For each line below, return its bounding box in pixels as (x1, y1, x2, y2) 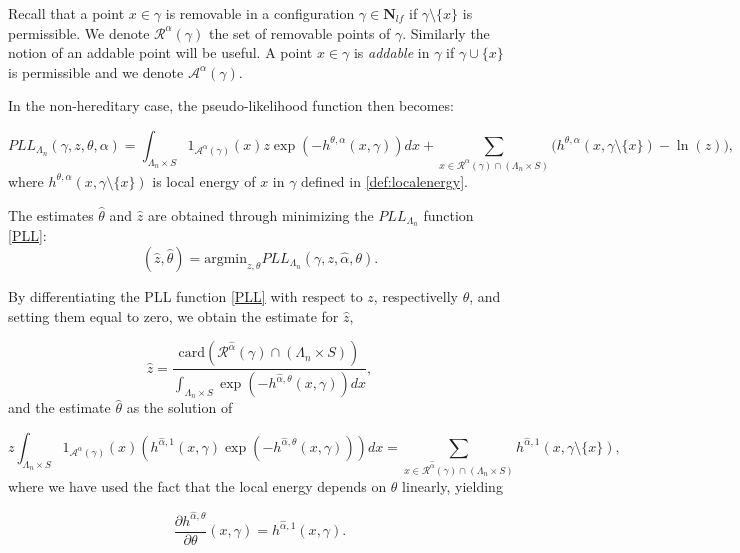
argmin (204, 251, 248, 266)
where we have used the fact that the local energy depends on (8, 475, 387, 496)
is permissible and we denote (8, 61, 184, 82)
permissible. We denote (8, 22, 150, 43)
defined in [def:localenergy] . (301, 170, 468, 191)
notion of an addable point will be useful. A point (8, 42, 313, 63)
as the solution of (126, 397, 233, 418)
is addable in (353, 42, 430, 63)
